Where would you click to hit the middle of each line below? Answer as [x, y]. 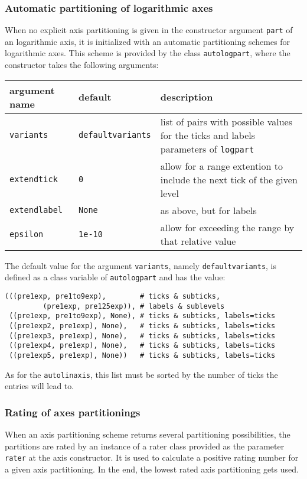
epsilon [27, 234]
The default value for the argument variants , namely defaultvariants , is [141, 265]
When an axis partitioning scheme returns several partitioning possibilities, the [148, 434]
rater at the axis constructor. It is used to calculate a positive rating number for [152, 457]
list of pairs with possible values [226, 121]
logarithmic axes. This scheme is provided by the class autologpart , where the [148, 53]
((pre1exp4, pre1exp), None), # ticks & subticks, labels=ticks [142, 346]
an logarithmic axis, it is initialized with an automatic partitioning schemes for [148, 41]
